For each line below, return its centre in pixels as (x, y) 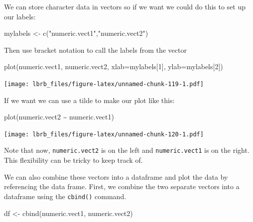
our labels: (20, 16)
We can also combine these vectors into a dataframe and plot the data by (116, 176)
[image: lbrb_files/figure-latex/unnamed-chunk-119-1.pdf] (104, 84)
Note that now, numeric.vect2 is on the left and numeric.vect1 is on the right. (127, 150)
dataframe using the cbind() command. (65, 196)
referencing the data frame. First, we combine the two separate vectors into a (122, 186)
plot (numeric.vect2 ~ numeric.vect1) (59, 117)
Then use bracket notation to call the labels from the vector (95, 50)
